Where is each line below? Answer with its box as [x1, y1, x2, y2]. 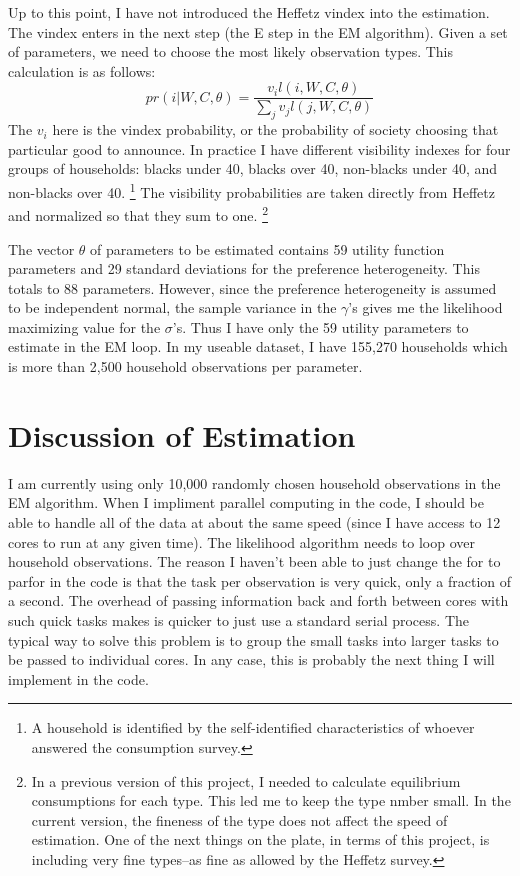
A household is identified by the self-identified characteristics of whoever [31, 717, 475, 738]
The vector [8, 238, 75, 259]
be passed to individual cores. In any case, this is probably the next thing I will [8, 649, 495, 670]
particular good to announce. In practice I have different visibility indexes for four [8, 138, 511, 159]
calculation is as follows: [8, 60, 156, 81]
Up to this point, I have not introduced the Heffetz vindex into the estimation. [8, 2, 490, 22]
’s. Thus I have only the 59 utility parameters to [172, 316, 469, 337]
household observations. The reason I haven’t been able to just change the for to [8, 551, 501, 572]
